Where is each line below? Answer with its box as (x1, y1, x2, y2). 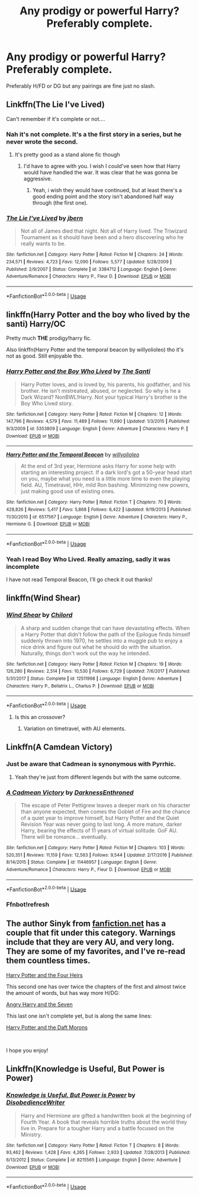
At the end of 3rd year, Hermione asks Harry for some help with (20, 463, 176, 470)
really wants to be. (20, 240, 66, 247)
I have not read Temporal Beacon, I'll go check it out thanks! (6, 575, 153, 583)
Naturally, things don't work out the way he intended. (20, 650, 150, 657)
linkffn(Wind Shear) (6, 593, 81, 603)
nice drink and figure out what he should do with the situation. (20, 643, 172, 650)
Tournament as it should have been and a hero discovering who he (20, 234, 184, 241)
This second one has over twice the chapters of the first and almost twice (6, 983, 187, 990)
